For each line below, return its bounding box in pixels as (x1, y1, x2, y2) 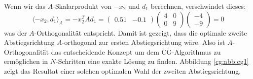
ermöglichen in (4, 56, 48, 66)
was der (4, 27, 27, 38)
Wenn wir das (4, 1, 46, 11)
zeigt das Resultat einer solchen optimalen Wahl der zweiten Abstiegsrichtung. (4, 65, 241, 76)
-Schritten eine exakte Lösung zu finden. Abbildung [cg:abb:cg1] (56, 56, 249, 66)
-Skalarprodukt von (53, 1, 112, 11)
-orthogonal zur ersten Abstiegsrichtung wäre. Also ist (62, 37, 225, 47)
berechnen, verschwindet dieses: (150, 1, 246, 11)
